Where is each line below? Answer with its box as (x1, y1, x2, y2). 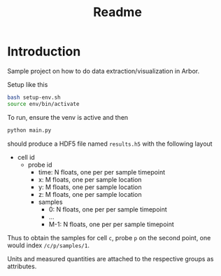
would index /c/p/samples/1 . (7, 241, 90, 249)
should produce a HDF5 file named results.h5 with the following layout (7, 139, 213, 148)
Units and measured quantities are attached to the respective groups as (7, 254, 214, 263)
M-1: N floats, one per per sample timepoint (48, 220, 175, 228)
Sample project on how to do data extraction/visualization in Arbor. (7, 67, 200, 75)
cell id (17, 153, 35, 161)
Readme (93, 4, 142, 20)
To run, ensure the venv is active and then (7, 113, 129, 121)
